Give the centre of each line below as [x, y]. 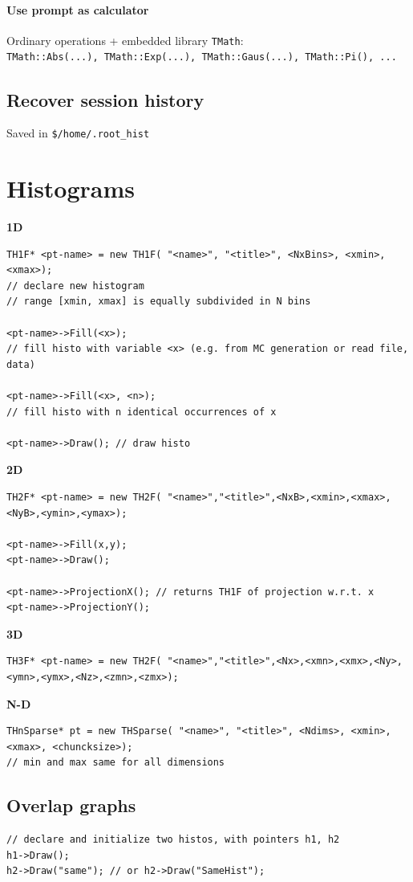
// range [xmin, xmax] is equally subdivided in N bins [159, 302]
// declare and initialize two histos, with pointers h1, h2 [173, 840]
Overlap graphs [71, 805]
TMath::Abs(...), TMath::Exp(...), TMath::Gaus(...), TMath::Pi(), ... [202, 57]
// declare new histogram [75, 286]
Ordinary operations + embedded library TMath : [125, 40]
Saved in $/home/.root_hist [78, 133]
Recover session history [105, 99]
